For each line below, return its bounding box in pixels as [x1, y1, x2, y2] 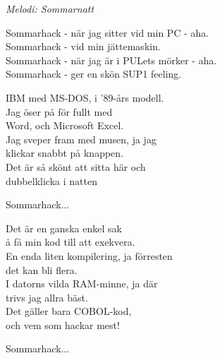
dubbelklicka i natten [6, 173, 97, 188]
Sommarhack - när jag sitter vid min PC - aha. [6, 25, 209, 40]
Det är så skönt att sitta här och [6, 159, 146, 174]
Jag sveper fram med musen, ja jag [6, 131, 156, 146]
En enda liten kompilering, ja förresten [6, 248, 173, 263]
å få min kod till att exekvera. [6, 234, 135, 249]
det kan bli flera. [6, 262, 78, 277]
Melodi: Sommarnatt [6, 1, 94, 16]
